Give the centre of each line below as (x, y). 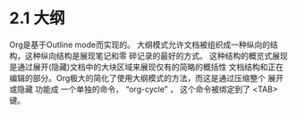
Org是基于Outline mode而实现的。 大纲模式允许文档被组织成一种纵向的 (140, 45)
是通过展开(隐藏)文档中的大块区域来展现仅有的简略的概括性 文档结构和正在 (147, 67)
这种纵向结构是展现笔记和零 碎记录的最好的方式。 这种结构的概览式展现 (156, 55)
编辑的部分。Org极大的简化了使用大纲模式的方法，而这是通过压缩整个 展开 (147, 77)
